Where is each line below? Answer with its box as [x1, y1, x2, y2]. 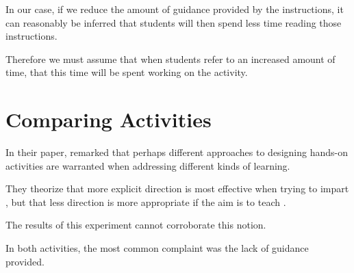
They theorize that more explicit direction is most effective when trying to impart [5, 181, 349, 196]
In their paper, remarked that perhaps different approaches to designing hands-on [5, 145, 348, 159]
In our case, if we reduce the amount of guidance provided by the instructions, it [5, 2, 344, 16]
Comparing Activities [5, 105, 212, 133]
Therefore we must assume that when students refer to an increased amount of [5, 51, 336, 66]
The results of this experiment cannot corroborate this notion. [5, 218, 266, 232]
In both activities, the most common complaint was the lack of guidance [5, 241, 309, 255]
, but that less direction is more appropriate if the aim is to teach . [5, 194, 286, 209]
